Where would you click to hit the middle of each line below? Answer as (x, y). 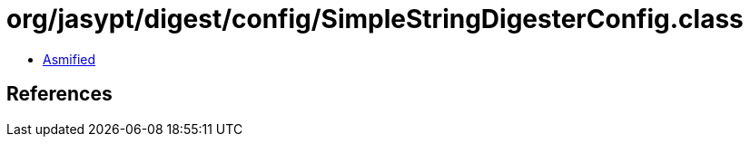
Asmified (69, 59)
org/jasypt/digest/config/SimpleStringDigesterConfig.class (375, 19)
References (59, 94)
